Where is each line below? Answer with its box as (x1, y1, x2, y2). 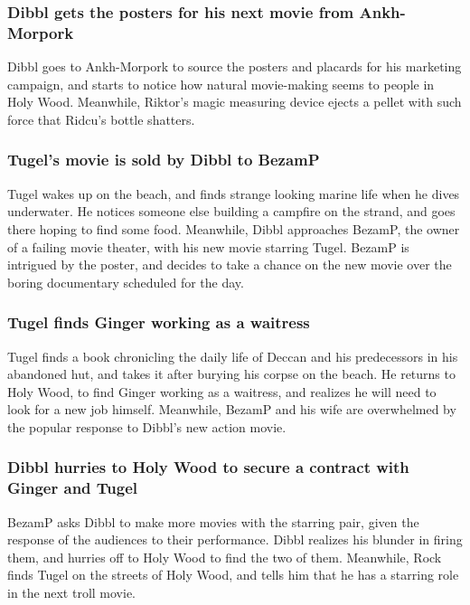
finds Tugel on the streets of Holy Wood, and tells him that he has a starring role (7, 565, 459, 584)
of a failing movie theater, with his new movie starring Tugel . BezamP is (7, 237, 409, 256)
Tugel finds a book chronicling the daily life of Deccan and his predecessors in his (7, 346, 458, 365)
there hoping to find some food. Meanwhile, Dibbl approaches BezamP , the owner (7, 219, 460, 238)
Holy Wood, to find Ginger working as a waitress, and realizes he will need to (7, 382, 437, 401)
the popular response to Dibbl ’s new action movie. (7, 417, 287, 436)
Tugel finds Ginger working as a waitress (7, 311, 310, 334)
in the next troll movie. (7, 583, 136, 601)
